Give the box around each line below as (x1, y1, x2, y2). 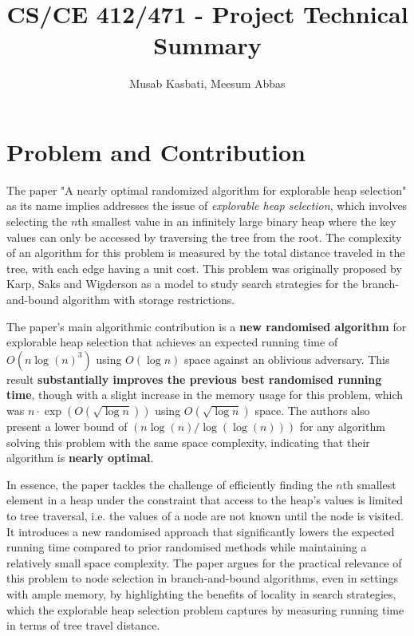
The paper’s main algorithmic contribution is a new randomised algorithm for (6, 318, 407, 334)
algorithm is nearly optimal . (6, 449, 154, 466)
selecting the (6, 213, 68, 230)
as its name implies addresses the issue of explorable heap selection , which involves (6, 197, 408, 214)
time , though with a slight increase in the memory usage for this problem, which (6, 386, 404, 403)
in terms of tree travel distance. (6, 617, 160, 634)
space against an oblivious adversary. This (183, 350, 390, 367)
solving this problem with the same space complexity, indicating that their (6, 433, 370, 450)
